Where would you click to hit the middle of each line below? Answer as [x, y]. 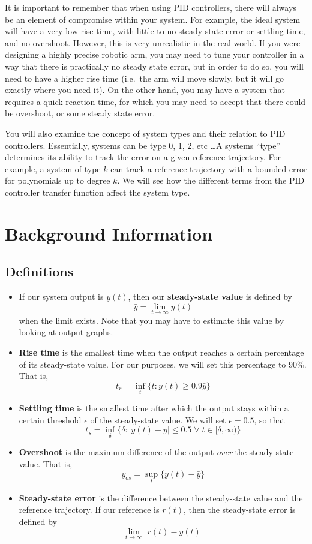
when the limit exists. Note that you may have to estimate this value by [151, 320]
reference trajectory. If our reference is [89, 510]
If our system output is [61, 297]
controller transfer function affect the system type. [97, 192]
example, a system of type [53, 168]
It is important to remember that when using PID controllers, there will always [151, 7]
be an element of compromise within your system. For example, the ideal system [153, 19]
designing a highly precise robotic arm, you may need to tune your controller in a [154, 54]
